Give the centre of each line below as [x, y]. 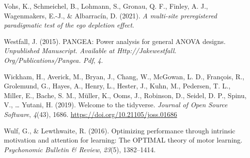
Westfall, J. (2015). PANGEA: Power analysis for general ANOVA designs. [115, 41]
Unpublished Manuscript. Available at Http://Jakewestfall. [90, 50]
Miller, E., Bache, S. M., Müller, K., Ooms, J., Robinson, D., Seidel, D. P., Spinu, [125, 95]
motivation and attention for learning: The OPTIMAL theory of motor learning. [123, 140]
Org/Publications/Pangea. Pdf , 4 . [54, 60]
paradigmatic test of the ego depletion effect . [69, 25]
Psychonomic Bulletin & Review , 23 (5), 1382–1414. [80, 149]
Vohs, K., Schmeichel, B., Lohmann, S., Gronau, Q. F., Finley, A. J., [106, 6]
